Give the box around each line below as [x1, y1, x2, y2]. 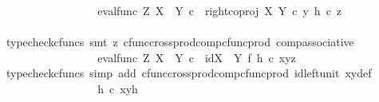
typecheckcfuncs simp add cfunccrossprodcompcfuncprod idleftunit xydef [6, 65, 372, 81]
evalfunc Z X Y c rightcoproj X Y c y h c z [97, 2, 342, 18]
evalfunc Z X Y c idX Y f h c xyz [97, 49, 296, 65]
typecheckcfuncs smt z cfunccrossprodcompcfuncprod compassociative [6, 33, 354, 50]
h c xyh [97, 80, 138, 96]
